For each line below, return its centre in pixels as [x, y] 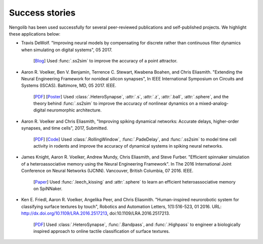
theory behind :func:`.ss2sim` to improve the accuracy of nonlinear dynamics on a [116, 103]
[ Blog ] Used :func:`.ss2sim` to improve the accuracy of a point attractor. [105, 61]
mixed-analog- [214, 103]
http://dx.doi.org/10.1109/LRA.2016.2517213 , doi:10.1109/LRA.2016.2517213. [96, 213]
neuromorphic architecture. [74, 110]
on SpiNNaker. [48, 188]
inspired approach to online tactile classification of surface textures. [102, 231]
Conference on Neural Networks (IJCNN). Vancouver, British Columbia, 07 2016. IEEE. [107, 171]
